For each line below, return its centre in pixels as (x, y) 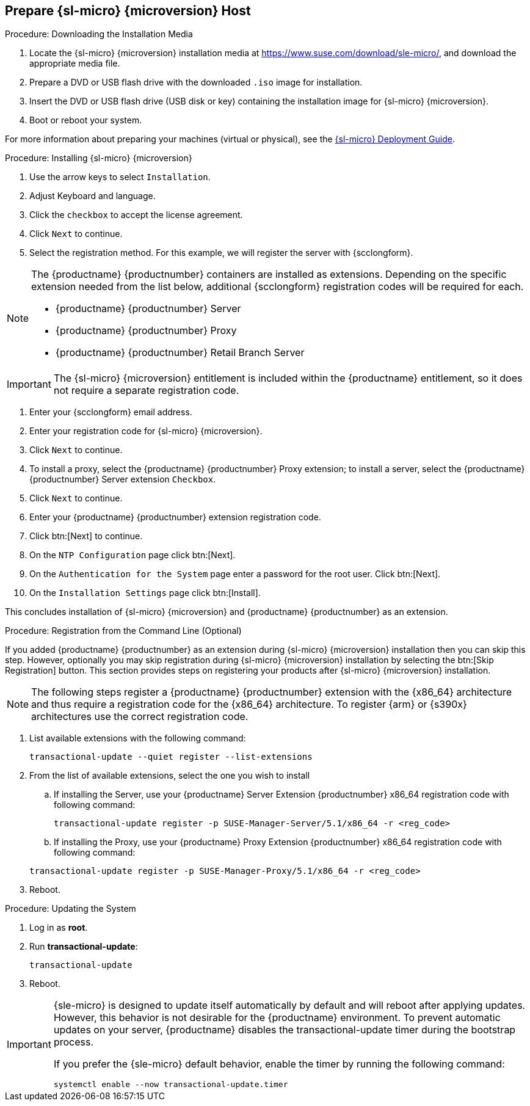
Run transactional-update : (84, 947)
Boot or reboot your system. (86, 120)
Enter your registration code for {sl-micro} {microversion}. (146, 431)
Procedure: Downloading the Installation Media (99, 34)
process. (74, 1042)
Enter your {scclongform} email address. (111, 412)
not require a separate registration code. (146, 391)
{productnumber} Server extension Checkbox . (123, 479)
